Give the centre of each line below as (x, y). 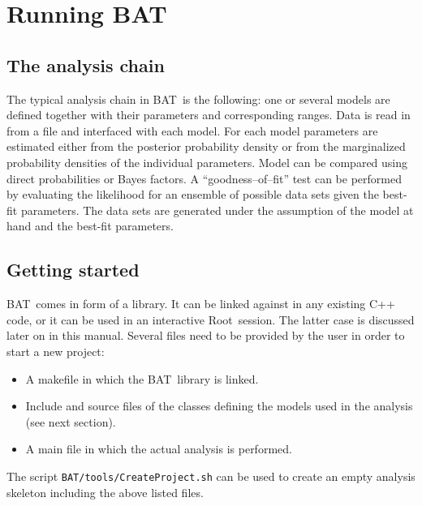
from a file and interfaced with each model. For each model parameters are (192, 130)
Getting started (73, 270)
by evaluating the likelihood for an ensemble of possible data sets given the (193, 194)
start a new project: (56, 351)
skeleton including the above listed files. (105, 492)
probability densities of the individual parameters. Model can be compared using (207, 162)
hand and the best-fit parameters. (90, 226)
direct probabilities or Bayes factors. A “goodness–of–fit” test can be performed (204, 178)
